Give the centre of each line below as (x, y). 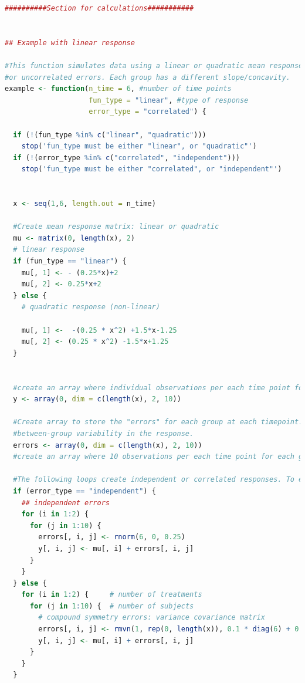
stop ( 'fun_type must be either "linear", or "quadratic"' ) (139, 146)
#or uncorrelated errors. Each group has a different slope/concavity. (148, 77)
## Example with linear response (70, 43)
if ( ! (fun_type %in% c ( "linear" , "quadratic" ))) (110, 135)
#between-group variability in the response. (104, 433)
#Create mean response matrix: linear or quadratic (116, 227)
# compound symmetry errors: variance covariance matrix (152, 618)
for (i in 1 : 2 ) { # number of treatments (112, 595)
